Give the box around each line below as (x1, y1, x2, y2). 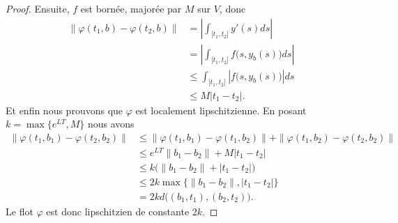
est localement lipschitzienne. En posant (135, 102, 307, 117)
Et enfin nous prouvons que (6, 102, 123, 117)
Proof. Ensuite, (6, 1, 70, 15)
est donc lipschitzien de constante (46, 203, 190, 218)
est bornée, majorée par (80, 1, 182, 15)
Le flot (6, 203, 33, 218)
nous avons (87, 116, 135, 131)
